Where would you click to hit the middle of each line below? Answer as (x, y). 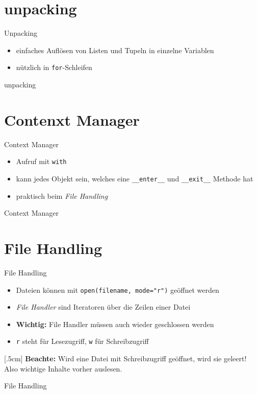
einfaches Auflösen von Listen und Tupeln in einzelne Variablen (115, 50)
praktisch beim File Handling (62, 195)
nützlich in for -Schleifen (54, 67)
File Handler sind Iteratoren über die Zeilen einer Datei (103, 307)
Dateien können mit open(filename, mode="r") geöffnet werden (118, 289)
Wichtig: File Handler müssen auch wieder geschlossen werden (115, 324)
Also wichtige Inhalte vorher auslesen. (63, 368)
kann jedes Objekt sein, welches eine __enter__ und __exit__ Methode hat (135, 178)
